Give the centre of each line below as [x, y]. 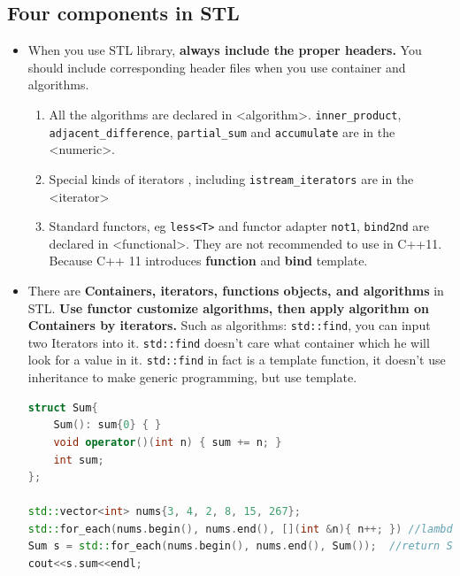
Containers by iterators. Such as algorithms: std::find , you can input [229, 325]
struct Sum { [63, 407]
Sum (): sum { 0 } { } [107, 425]
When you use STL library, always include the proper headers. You [225, 50]
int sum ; [79, 460]
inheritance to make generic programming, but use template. [192, 377]
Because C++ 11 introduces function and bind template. [208, 261]
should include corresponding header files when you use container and [217, 67]
